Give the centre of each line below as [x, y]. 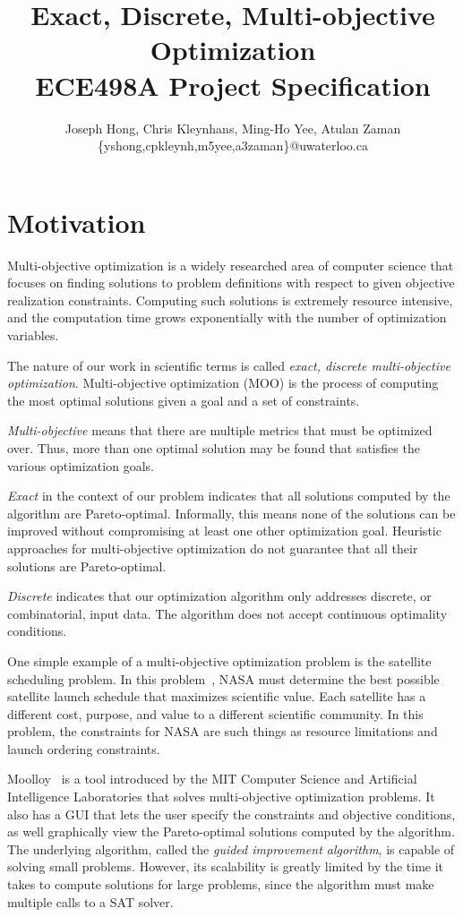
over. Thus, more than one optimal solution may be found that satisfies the [214, 447]
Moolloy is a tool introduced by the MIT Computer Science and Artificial [212, 779]
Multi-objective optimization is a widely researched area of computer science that [231, 265]
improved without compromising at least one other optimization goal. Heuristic [224, 531]
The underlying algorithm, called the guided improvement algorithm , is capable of [231, 848]
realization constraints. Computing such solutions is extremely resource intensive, [230, 300]
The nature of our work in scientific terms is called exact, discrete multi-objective [229, 365]
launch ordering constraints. [84, 748]
